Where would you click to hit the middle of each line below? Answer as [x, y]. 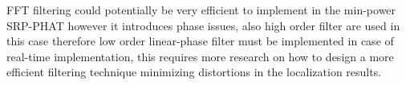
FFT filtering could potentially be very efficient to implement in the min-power [201, 10]
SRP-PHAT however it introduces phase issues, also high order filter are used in [203, 25]
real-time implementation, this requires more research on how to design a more [200, 56]
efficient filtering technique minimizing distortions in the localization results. [194, 72]
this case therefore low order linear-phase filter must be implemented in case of [200, 41]
